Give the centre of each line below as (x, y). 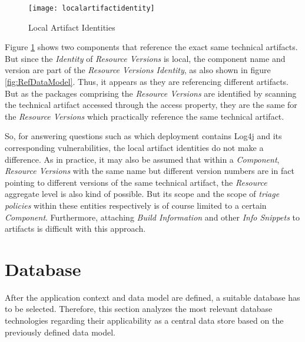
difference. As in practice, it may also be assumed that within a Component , (142, 159)
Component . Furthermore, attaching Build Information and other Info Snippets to (152, 217)
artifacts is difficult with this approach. (75, 228)
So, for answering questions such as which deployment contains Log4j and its (143, 136)
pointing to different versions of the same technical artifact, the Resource (136, 182)
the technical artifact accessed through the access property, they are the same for (151, 105)
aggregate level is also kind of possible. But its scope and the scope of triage (142, 194)
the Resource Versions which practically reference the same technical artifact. (145, 116)
